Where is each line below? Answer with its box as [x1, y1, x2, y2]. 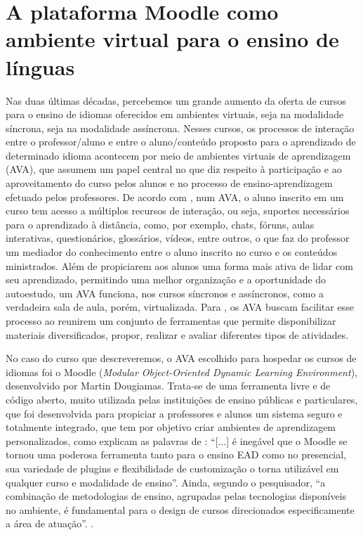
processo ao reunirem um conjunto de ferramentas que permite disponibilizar [6, 314, 336, 328]
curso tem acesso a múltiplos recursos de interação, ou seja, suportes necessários [6, 203, 350, 218]
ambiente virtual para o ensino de [6, 25, 339, 53]
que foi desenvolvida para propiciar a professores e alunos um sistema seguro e [6, 406, 343, 420]
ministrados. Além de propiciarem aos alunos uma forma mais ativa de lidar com [6, 258, 353, 273]
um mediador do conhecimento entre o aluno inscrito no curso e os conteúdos [6, 245, 338, 259]
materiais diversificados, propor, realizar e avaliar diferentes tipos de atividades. [6, 327, 349, 342]
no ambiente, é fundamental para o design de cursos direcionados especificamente [6, 502, 355, 517]
